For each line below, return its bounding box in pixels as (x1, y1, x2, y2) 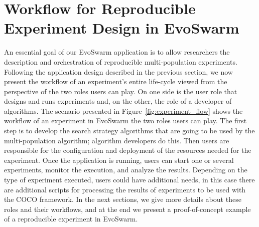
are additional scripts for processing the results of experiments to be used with (4, 184, 246, 194)
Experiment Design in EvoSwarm (4, 18, 239, 38)
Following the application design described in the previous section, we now (4, 66, 233, 77)
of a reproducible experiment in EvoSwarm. (4, 213, 138, 224)
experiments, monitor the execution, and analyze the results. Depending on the (4, 164, 247, 175)
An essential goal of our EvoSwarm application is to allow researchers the (4, 47, 230, 57)
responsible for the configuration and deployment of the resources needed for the (4, 145, 251, 155)
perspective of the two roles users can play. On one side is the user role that (4, 86, 237, 96)
